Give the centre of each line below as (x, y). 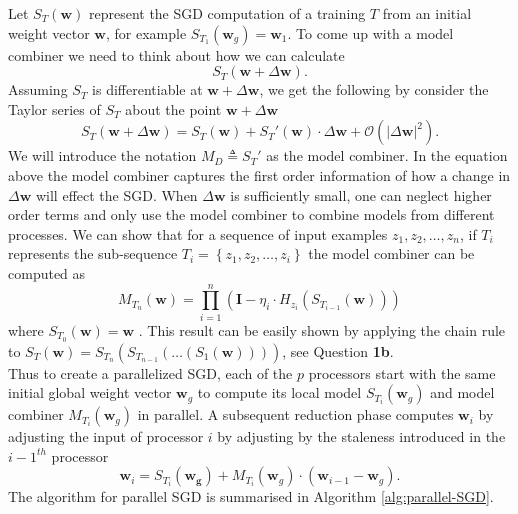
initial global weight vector (90, 392)
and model (462, 392)
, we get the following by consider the (374, 89)
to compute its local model (279, 392)
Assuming (38, 89)
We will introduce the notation (102, 155)
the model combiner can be (391, 253)
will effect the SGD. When (116, 194)
